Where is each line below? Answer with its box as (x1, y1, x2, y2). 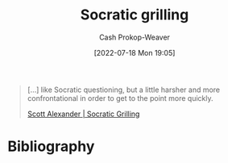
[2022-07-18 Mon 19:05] (93, 48, 176, 57)
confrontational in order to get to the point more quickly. (27, 93, 214, 102)
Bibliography (7, 137, 95, 156)
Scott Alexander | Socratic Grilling (27, 109, 140, 119)
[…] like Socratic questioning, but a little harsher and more (27, 85, 221, 94)
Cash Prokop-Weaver (98, 32, 171, 42)
